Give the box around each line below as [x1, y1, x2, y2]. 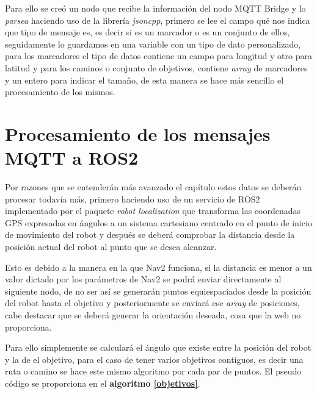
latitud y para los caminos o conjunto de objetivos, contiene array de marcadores [5, 61, 308, 74]
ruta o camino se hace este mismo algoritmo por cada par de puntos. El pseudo [5, 365, 302, 378]
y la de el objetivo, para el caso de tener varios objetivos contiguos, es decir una [5, 353, 304, 365]
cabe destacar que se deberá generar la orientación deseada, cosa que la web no [5, 309, 301, 321]
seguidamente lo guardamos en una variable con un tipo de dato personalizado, [5, 37, 301, 50]
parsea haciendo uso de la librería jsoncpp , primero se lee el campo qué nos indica [5, 13, 310, 26]
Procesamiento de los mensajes [5, 121, 271, 146]
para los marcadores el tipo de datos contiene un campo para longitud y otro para [5, 49, 312, 62]
